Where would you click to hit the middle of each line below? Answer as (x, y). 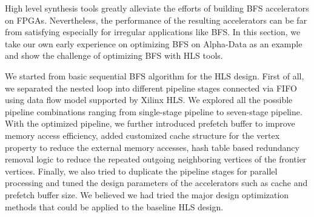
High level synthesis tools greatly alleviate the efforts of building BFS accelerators (157, 8)
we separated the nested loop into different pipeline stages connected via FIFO (151, 88)
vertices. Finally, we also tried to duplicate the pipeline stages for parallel (141, 171)
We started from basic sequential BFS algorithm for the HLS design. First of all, (155, 75)
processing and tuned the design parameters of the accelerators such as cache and (156, 183)
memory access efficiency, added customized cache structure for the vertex (142, 135)
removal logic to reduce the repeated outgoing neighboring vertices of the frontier (156, 159)
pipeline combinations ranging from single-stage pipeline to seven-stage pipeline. (154, 111)
